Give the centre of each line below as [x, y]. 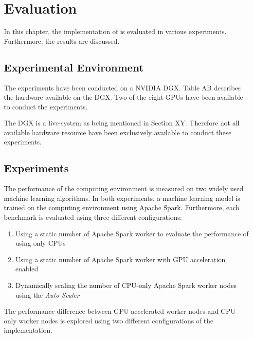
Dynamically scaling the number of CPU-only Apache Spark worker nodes [126, 285]
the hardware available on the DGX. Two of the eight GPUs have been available [124, 97]
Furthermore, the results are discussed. [62, 41]
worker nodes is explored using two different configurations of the [116, 320]
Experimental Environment [74, 67]
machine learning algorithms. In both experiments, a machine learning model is [122, 198]
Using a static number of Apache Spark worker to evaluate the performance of [132, 233]
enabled [27, 269]
